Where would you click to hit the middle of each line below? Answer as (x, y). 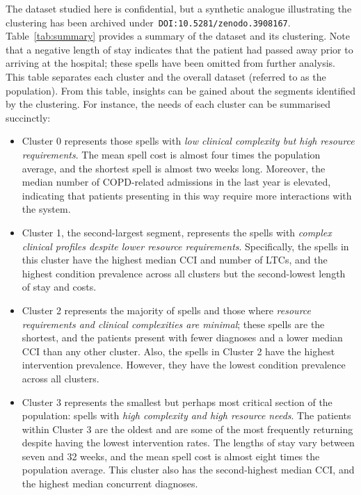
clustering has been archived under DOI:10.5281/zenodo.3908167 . (148, 22)
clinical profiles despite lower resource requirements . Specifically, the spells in (185, 246)
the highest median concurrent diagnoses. (110, 484)
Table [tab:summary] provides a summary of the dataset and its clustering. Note (178, 36)
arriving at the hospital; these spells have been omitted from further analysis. (170, 63)
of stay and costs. (59, 287)
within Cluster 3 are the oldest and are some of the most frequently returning (187, 429)
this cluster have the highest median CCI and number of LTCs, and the (175, 260)
